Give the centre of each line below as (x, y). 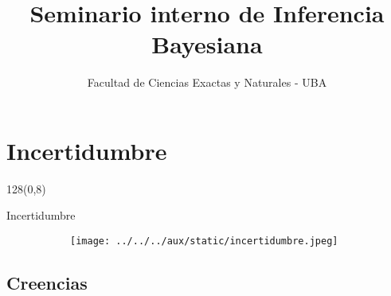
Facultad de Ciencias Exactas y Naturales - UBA (207, 82)
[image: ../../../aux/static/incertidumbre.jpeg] (204, 241)
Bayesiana (207, 44)
